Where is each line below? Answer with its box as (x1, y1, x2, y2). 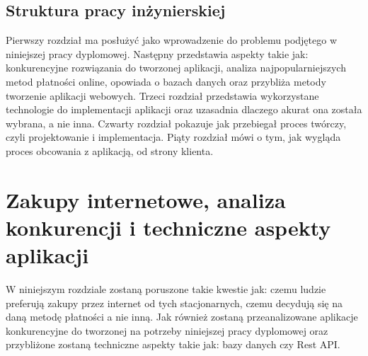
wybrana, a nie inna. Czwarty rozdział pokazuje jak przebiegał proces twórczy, (6, 115, 347, 130)
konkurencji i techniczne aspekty (6, 212, 331, 241)
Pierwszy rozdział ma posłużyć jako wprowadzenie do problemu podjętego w (6, 33, 338, 47)
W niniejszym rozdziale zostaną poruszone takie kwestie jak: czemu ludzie (6, 282, 326, 297)
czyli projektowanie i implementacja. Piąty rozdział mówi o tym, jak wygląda (6, 130, 341, 144)
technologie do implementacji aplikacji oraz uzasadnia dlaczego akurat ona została (6, 102, 362, 117)
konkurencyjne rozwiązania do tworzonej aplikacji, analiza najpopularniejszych (6, 60, 346, 75)
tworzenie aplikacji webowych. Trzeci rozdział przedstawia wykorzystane (6, 88, 319, 103)
